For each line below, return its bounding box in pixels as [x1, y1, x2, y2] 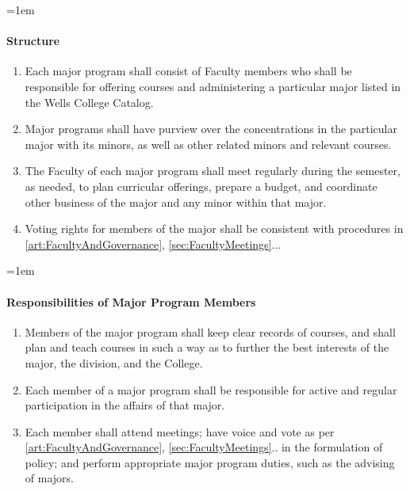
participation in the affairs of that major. [25, 397, 225, 413]
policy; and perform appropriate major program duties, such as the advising [25, 454, 395, 470]
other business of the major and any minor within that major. [25, 193, 327, 210]
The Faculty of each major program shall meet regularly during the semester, [25, 162, 400, 179]
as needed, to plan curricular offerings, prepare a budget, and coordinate [25, 177, 377, 194]
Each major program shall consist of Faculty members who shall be [25, 63, 352, 79]
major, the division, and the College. [25, 354, 203, 371]
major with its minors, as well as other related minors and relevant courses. [25, 135, 392, 152]
